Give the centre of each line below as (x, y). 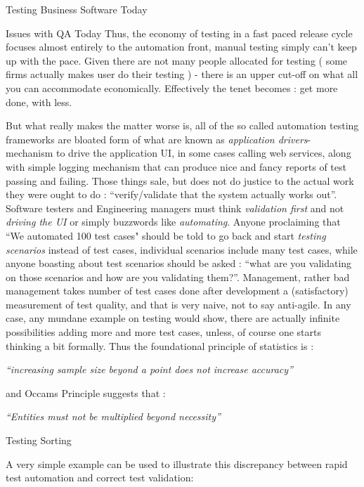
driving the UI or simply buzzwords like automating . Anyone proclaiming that (173, 222)
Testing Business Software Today (77, 9)
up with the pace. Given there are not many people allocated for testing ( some (177, 60)
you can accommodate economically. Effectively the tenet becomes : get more (172, 87)
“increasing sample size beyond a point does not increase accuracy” (149, 369)
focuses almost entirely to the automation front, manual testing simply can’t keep (181, 47)
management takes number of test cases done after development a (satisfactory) (177, 291)
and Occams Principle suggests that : (86, 392)
